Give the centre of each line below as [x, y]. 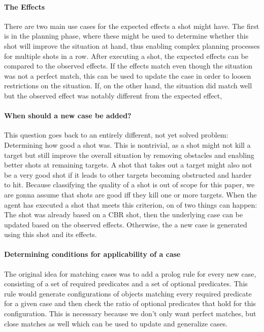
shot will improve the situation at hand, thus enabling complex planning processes [132, 45]
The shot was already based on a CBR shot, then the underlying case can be [124, 214]
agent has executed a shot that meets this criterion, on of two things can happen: [131, 204]
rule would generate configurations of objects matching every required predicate [128, 293]
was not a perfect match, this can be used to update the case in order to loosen [128, 75]
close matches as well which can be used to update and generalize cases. [116, 323]
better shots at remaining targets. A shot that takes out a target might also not [128, 165]
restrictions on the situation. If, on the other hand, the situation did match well [128, 86]
